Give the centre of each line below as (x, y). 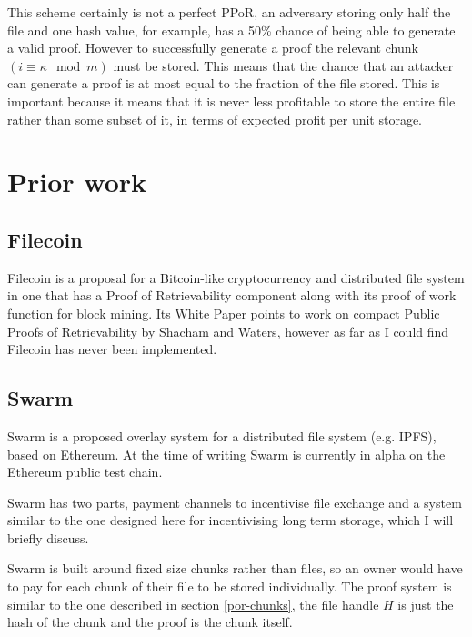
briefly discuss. (48, 537)
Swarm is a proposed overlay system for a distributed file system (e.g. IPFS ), (222, 435)
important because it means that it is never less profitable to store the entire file (231, 101)
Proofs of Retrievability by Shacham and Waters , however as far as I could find (228, 331)
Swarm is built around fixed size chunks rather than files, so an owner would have (235, 568)
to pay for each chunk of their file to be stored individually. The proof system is (230, 586)
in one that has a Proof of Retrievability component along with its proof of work (232, 295)
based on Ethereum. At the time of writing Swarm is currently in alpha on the (226, 454)
